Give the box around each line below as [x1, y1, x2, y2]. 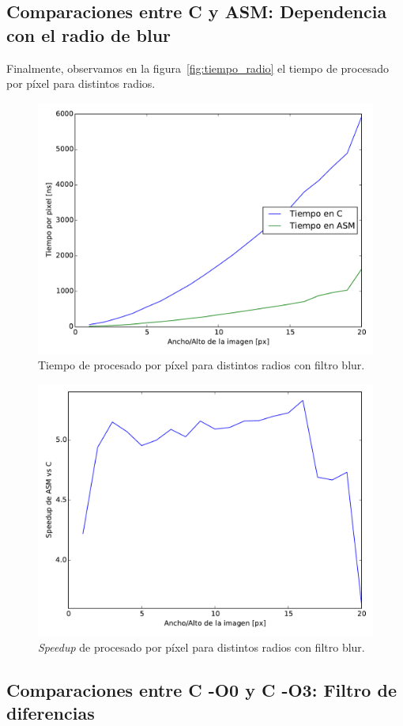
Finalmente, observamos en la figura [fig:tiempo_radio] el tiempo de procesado [6, 59, 389, 76]
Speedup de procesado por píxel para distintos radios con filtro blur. [38, 638, 365, 655]
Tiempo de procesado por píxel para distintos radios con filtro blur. [38, 357, 365, 373]
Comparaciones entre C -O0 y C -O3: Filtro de [6, 677, 397, 701]
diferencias [6, 700, 95, 724]
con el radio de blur [6, 22, 171, 47]
